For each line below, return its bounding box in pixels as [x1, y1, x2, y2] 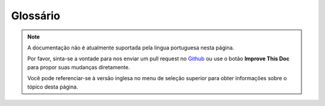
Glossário [11, 9, 60, 22]
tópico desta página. [27, 83, 78, 90]
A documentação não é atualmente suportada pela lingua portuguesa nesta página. [27, 44, 235, 51]
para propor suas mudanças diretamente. [27, 63, 131, 70]
